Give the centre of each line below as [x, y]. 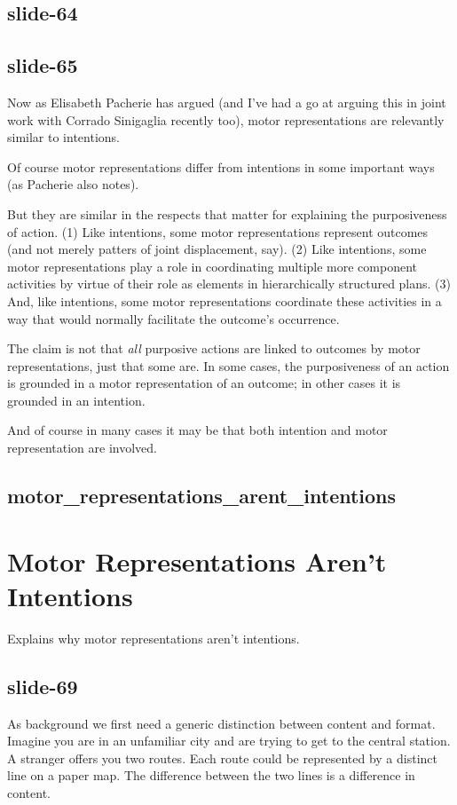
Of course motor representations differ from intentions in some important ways [221, 166]
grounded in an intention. [76, 400]
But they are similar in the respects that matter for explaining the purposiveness [227, 213]
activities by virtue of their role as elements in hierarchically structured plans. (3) [229, 284]
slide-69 [43, 686]
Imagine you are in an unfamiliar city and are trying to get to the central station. [229, 741]
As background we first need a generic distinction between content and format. [221, 723]
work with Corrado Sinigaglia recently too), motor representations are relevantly [226, 119]
